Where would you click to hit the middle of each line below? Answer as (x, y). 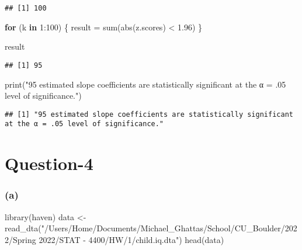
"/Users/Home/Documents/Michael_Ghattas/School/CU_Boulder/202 (169, 228)
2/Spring (20, 239)
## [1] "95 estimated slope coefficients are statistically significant (149, 114)
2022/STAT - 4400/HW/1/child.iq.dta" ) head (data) (131, 239)
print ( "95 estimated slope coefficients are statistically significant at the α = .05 (145, 84)
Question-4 (49, 163)
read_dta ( (23, 228)
